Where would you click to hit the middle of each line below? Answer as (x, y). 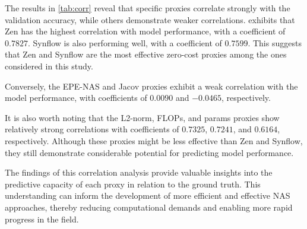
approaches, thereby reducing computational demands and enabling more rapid (149, 207)
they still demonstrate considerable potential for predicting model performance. (149, 152)
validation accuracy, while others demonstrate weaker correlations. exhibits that (150, 19)
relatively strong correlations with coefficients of (92, 129)
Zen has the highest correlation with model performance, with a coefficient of (145, 31)
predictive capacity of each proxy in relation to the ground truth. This (133, 184)
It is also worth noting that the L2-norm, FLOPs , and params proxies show (142, 117)
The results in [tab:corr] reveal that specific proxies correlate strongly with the (148, 8)
